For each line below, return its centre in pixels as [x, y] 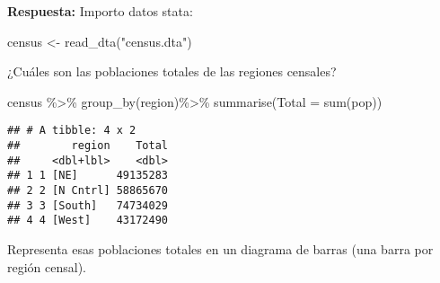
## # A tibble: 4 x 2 [72, 131]
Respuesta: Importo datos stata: [100, 11]
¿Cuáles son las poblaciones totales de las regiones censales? [172, 71]
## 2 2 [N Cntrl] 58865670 [88, 190]
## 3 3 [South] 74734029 [88, 205]
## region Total [88, 146]
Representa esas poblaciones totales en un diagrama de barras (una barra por [220, 248]
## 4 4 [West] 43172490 [88, 221]
